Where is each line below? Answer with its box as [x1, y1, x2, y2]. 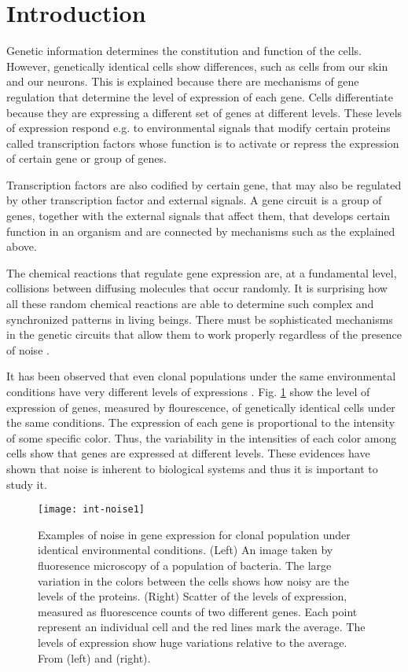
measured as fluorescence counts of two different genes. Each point [38, 603, 358, 619]
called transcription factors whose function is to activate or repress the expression [6, 134, 399, 151]
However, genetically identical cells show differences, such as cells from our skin [6, 57, 388, 74]
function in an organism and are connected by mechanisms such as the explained [6, 222, 395, 239]
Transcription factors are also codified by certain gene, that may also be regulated [6, 176, 402, 193]
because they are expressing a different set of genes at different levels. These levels [6, 104, 402, 120]
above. [6, 238, 37, 255]
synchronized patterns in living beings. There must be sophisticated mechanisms [6, 310, 393, 327]
